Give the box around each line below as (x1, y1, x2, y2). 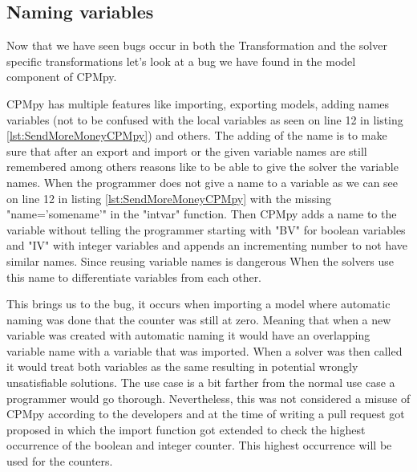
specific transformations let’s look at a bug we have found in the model (6, 52, 356, 69)
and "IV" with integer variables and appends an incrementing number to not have (6, 237, 408, 254)
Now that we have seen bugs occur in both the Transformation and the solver (6, 37, 387, 54)
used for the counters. (6, 453, 113, 470)
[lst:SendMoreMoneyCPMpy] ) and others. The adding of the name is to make (6, 127, 387, 144)
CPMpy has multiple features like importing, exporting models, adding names (6, 95, 390, 112)
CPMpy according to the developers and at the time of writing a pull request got (6, 405, 405, 422)
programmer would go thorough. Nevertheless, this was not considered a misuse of (6, 389, 411, 406)
